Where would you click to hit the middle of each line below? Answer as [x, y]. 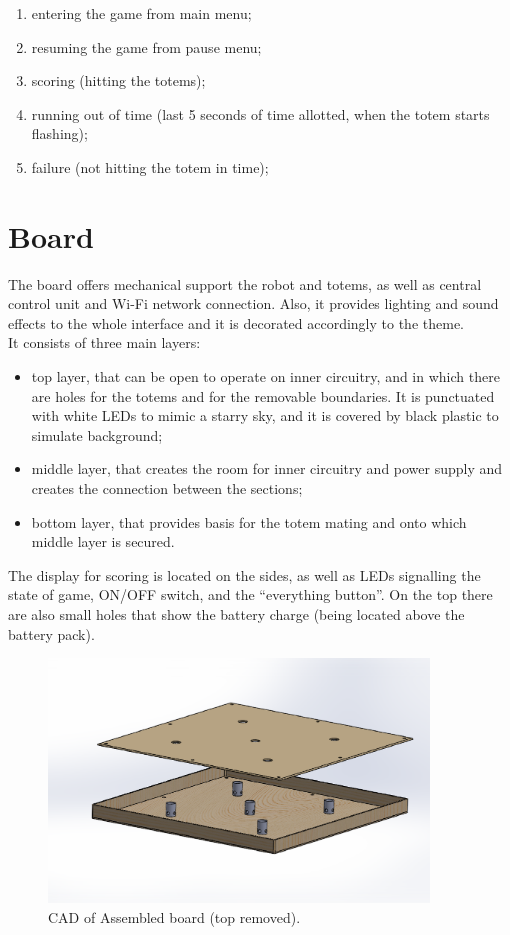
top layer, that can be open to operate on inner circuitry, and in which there [265, 376]
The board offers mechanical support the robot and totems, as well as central [245, 283]
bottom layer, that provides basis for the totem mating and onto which [249, 521]
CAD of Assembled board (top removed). [174, 916]
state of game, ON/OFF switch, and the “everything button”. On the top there [250, 594]
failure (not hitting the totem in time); [150, 166]
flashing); [59, 133]
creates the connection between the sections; [167, 488]
